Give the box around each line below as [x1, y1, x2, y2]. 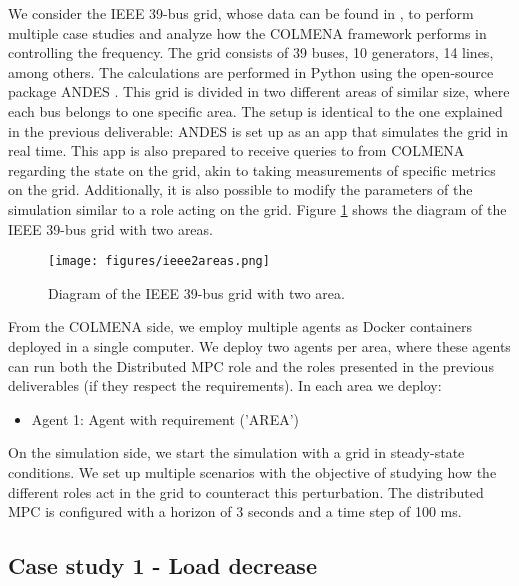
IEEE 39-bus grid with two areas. [8, 218, 213, 239]
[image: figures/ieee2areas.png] [48, 254, 270, 269]
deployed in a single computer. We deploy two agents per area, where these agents [8, 335, 511, 356]
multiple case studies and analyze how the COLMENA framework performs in [8, 22, 487, 43]
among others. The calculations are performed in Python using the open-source [8, 61, 494, 82]
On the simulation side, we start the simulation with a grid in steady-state [8, 442, 465, 463]
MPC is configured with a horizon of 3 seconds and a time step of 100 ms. [8, 501, 462, 522]
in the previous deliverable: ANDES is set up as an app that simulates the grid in [8, 120, 508, 141]
